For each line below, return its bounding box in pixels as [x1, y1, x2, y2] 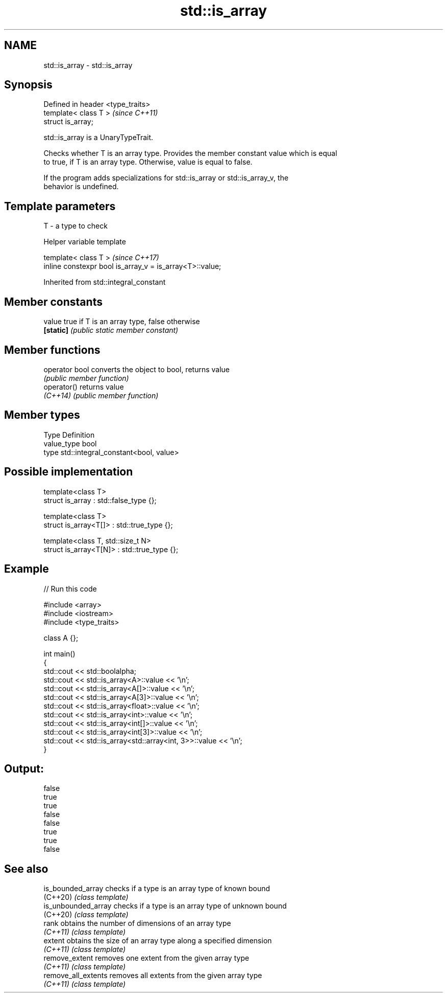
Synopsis [4, 78, 53, 92]
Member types [4, 409, 80, 422]
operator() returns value [43, 382, 124, 391]
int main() [43, 649, 76, 658]
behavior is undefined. [43, 182, 119, 191]
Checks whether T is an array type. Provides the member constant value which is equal [43, 149, 337, 158]
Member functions [4, 343, 101, 356]
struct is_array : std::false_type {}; [43, 495, 157, 505]
